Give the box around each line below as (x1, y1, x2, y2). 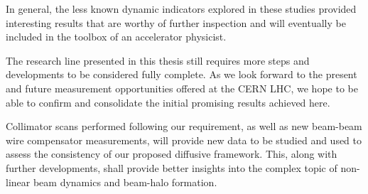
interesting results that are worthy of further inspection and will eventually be (6, 15, 346, 30)
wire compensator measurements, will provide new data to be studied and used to (6, 132, 362, 147)
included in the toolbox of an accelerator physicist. (6, 29, 227, 44)
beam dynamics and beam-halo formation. (33, 174, 217, 189)
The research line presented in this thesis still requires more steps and (6, 53, 310, 68)
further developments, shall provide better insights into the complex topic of (6, 160, 337, 175)
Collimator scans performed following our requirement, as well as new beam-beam (6, 119, 362, 134)
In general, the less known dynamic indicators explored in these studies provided (6, 1, 357, 16)
